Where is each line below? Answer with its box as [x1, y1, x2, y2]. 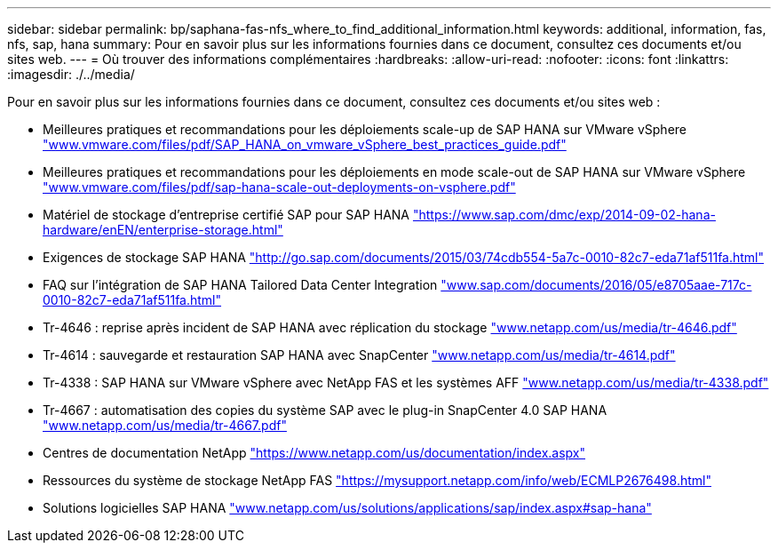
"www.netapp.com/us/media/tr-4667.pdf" [43, 418, 287, 433]
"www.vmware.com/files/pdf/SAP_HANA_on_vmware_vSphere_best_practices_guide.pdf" [43, 137, 567, 152]
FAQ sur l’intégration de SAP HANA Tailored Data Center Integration [43, 277, 438, 292]
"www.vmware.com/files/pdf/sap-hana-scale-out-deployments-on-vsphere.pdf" [43, 179, 516, 195]
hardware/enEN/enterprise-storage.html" [43, 222, 283, 237]
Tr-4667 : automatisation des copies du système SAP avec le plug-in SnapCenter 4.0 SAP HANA [43, 403, 607, 418]
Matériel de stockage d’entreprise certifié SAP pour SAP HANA [43, 207, 410, 222]
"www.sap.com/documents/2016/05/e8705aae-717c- [441, 277, 752, 292]
